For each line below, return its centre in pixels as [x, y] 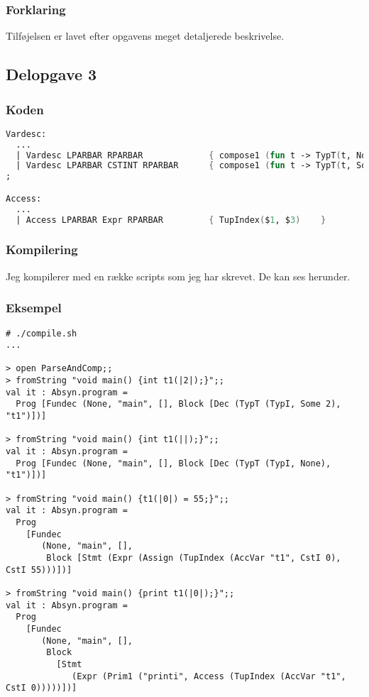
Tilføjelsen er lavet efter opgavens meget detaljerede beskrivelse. [145, 36]
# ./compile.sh [42, 333]
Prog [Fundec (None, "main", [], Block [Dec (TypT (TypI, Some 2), [178, 404]
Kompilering [42, 249]
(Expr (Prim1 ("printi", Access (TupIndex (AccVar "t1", [209, 676]
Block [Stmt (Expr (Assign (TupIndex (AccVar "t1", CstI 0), [194, 558]
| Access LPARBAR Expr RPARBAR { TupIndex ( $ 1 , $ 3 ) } [171, 220]
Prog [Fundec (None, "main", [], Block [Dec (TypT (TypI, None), [174, 463]
